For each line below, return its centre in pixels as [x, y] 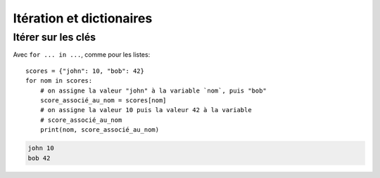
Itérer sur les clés [55, 37]
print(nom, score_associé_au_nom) [100, 130]
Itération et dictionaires [83, 18]
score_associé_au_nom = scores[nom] [103, 100]
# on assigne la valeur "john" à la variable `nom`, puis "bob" [153, 90]
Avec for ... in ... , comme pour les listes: [82, 55]
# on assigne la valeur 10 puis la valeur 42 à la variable [146, 110]
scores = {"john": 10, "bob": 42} [85, 71]
